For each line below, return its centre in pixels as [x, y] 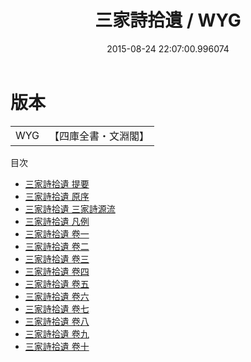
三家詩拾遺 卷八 [57, 321]
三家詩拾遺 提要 [57, 183]
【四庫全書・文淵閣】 [99, 136]
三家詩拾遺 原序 [57, 196]
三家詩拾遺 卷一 [57, 233]
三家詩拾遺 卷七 [57, 308]
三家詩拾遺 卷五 [57, 283]
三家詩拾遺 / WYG [168, 20]
